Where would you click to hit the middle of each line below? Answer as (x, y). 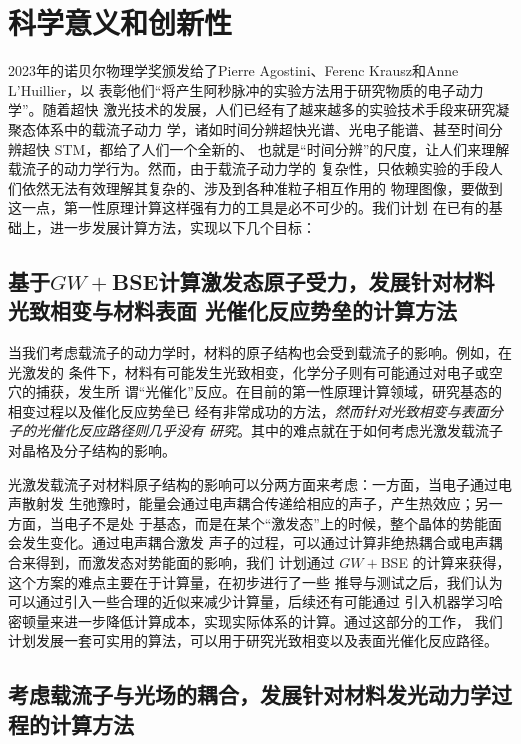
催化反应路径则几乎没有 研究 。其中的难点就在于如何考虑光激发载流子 (276, 430)
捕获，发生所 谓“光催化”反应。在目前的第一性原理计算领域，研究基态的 (268, 391)
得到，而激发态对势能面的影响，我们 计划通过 (185, 562)
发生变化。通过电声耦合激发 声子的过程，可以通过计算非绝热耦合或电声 (255, 542)
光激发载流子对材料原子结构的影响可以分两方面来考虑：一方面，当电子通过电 (260, 483)
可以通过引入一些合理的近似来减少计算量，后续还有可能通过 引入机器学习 (248, 601)
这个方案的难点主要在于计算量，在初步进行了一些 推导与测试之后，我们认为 (255, 581)
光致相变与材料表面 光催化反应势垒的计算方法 (233, 310)
